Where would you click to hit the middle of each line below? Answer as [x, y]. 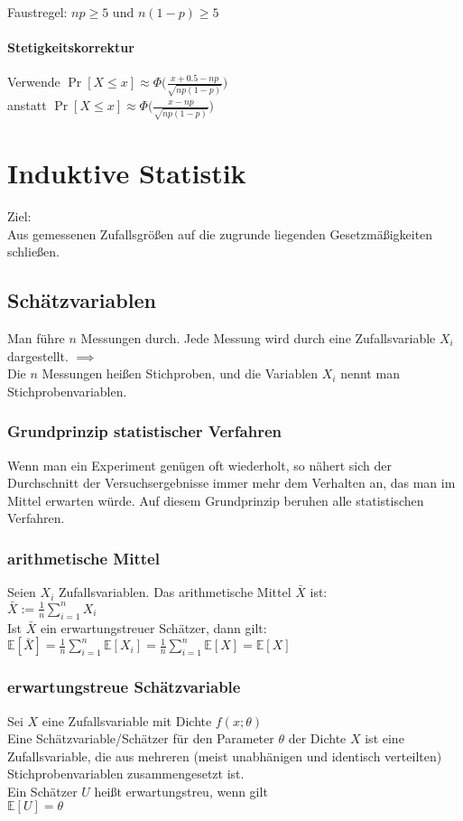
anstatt [27, 105]
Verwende [34, 82]
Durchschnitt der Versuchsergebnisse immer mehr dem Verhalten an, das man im [231, 483]
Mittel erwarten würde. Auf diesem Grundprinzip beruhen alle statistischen [216, 500]
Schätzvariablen [82, 300]
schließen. [34, 252]
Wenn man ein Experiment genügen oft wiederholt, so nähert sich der [199, 465]
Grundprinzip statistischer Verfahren [145, 431]
